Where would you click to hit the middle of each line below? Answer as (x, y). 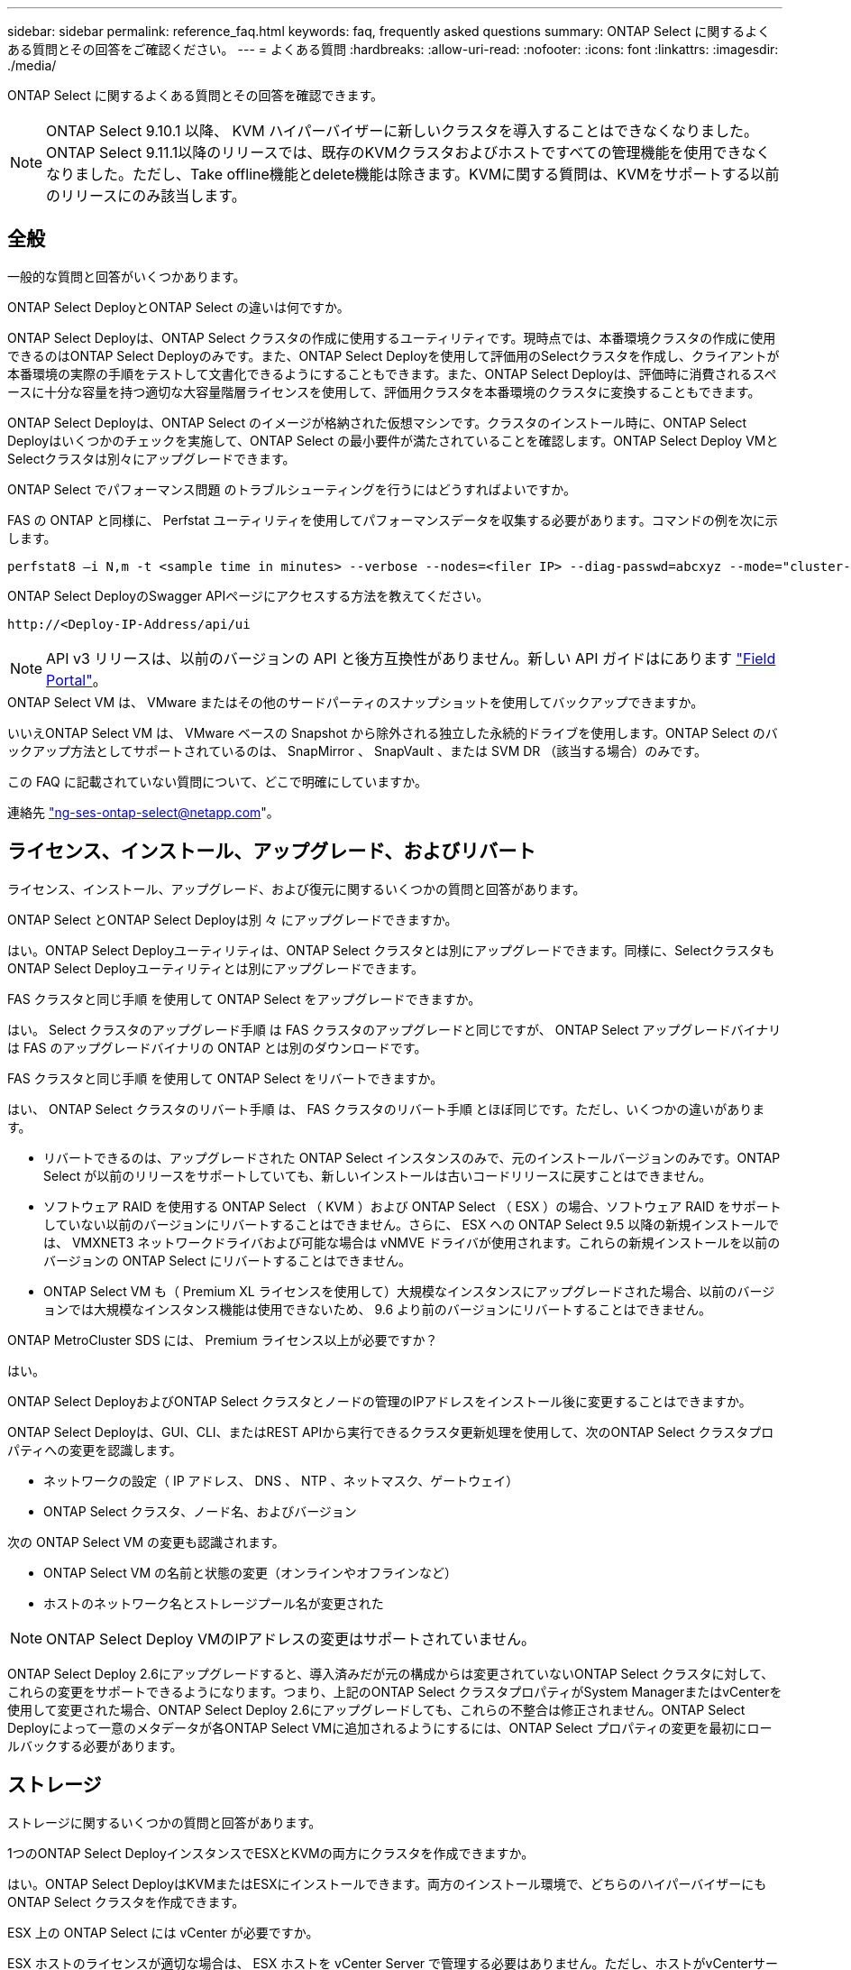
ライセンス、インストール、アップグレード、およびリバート (272, 852)
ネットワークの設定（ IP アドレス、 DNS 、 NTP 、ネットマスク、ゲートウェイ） (281, 1480)
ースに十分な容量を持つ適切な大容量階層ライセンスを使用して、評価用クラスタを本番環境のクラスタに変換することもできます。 (384, 391)
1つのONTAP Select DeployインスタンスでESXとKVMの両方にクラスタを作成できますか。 (271, 1853)
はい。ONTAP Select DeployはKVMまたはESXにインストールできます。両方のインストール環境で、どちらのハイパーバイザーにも (387, 1883)
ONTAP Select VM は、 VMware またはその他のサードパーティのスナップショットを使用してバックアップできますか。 (356, 702)
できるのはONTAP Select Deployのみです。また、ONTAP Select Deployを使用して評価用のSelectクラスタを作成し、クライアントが (393, 355)
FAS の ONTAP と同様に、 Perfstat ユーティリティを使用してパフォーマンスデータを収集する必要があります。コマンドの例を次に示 (393, 520)
